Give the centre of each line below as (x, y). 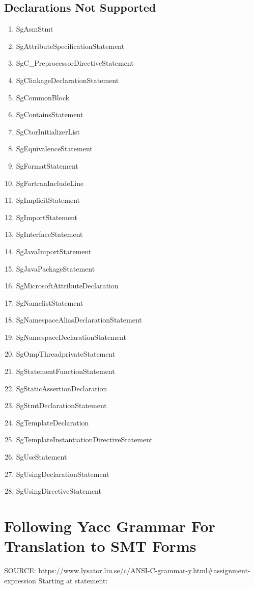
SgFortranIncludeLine (50, 183)
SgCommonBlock (43, 97)
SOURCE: (20, 570)
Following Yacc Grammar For (110, 526)
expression (20, 580)
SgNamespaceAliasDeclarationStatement (79, 320)
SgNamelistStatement (50, 302)
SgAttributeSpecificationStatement (70, 46)
